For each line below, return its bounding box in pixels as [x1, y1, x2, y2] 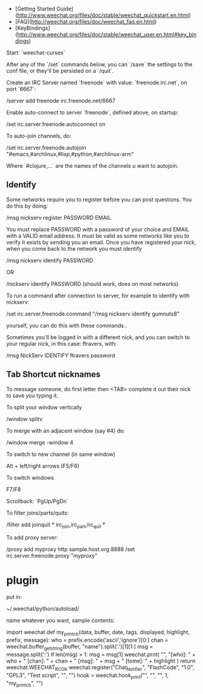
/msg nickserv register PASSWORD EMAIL [6, 214, 112, 221]
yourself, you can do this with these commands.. [6, 322, 127, 329]
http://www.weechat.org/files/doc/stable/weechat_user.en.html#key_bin [17, 31, 197, 38]
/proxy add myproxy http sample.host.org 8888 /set [6, 546, 135, 553]
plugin [6, 573, 39, 587]
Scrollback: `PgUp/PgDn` [6, 497, 68, 504]
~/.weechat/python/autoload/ [6, 605, 80, 612]
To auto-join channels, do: [6, 133, 71, 139]
